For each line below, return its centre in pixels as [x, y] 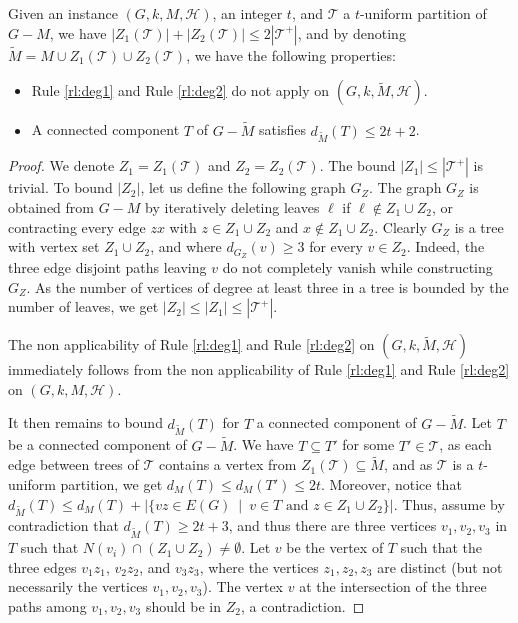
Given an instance [63, 13]
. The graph [405, 187]
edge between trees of [73, 464]
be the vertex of [335, 547]
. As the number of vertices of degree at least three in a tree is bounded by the [267, 286]
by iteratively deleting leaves [232, 206]
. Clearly [400, 226]
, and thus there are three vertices [332, 525]
